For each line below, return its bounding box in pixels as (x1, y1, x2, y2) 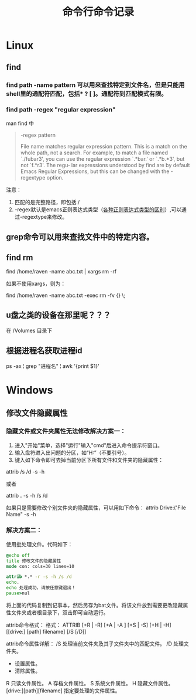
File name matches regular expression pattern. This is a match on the (20, 143, 187, 150)
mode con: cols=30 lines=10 (6, 563, 75, 569)
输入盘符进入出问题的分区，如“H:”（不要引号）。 (14, 449, 130, 456)
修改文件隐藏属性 (6, 408, 68, 418)
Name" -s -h (6, 510, 36, 518)
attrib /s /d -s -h (6, 468, 45, 475)
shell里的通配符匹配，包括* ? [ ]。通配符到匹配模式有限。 (6, 89, 168, 97)
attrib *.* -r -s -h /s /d (6, 574, 72, 580)
